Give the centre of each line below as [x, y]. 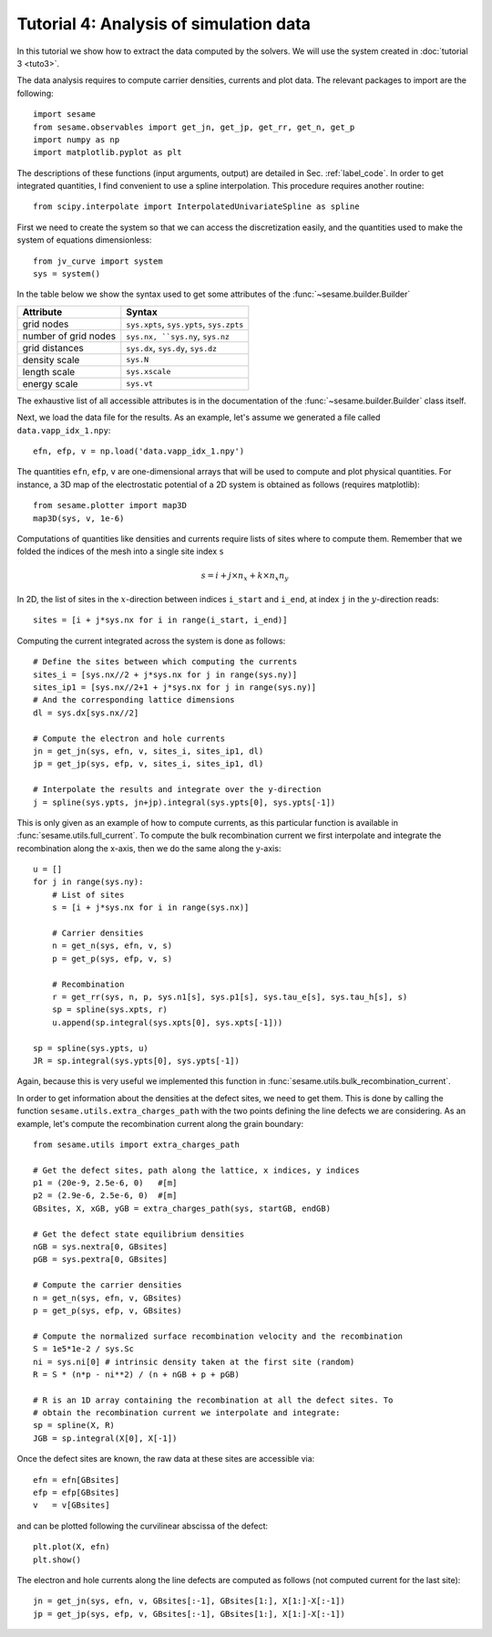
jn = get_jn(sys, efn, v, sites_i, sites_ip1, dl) [149, 751]
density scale [51, 360]
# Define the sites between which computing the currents [165, 662]
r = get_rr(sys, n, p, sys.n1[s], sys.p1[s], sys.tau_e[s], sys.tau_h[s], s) [230, 996]
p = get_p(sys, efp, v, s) [112, 959]
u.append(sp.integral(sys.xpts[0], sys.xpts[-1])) [167, 1022]
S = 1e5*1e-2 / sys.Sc [84, 1349]
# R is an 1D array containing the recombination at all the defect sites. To [213, 1400]
